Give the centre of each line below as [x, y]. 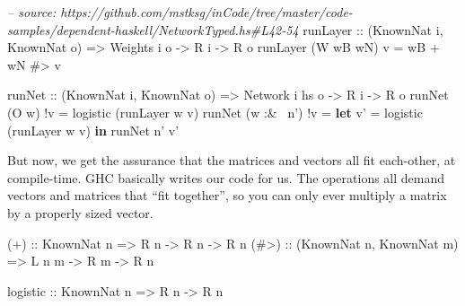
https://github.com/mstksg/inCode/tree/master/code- [206, 12]
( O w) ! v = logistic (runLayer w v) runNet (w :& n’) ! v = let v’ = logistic [215, 112]
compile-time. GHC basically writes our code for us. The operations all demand [226, 177]
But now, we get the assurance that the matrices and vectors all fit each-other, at [232, 160]
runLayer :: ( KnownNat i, [373, 29]
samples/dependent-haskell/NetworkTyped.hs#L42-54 [153, 29]
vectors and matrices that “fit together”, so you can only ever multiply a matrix [227, 195]
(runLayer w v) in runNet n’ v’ [93, 130]
